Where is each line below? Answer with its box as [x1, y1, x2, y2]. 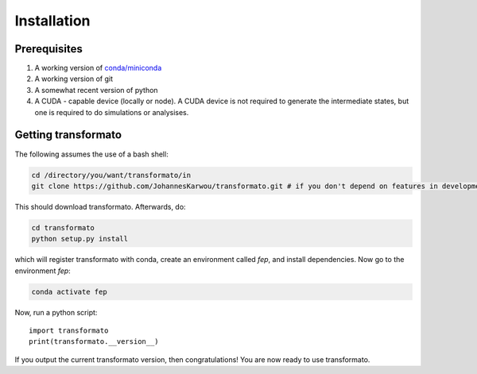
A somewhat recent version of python [34, 85, 158, 94]
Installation [14, 12, 91, 29]
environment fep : [14, 266, 71, 276]
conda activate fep [31, 287, 107, 296]
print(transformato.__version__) [29, 337, 159, 346]
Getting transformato [14, 128, 122, 142]
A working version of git [34, 74, 114, 83]
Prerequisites [14, 42, 83, 56]
